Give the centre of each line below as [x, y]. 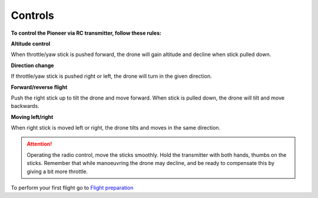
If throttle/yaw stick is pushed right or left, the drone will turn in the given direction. [111, 76]
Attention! [39, 144]
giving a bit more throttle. [57, 171]
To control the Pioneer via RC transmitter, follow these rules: [86, 33]
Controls [32, 15]
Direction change [32, 65]
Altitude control [31, 44]
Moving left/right [32, 117]
